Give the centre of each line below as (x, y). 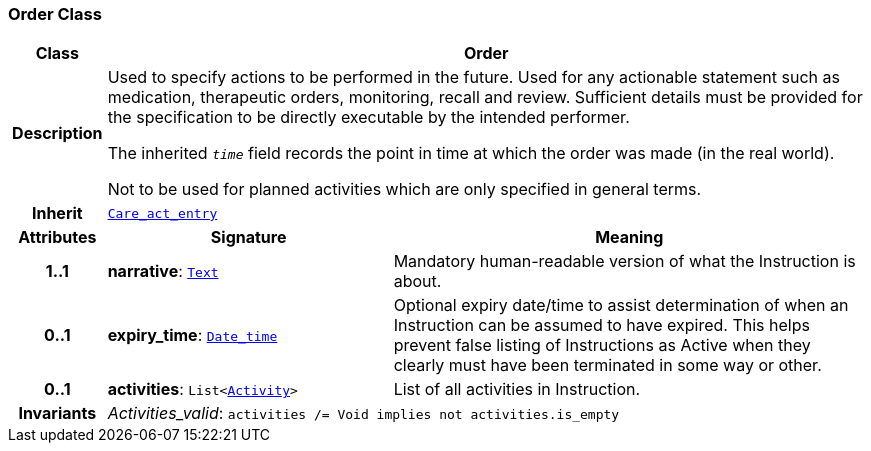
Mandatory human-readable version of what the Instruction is (624, 261)
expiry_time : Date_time (192, 335)
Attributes (57, 237)
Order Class (55, 14)
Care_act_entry (162, 213)
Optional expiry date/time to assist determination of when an (621, 305)
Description (57, 133)
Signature (248, 237)
